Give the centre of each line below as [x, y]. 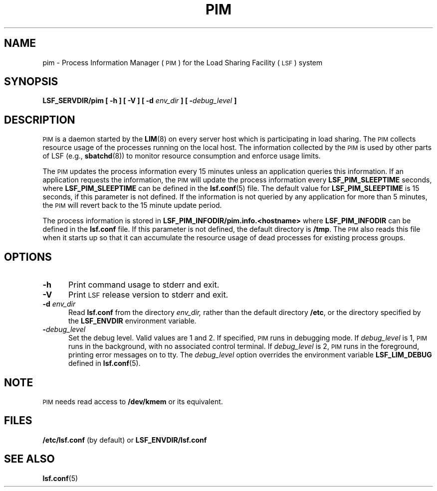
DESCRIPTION [40, 120]
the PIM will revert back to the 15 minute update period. [132, 205]
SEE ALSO [29, 459]
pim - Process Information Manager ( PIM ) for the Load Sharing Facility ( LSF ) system [183, 62]
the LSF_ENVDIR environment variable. [132, 321]
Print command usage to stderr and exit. [144, 285]
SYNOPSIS [31, 82]
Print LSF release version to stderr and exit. [148, 295]
